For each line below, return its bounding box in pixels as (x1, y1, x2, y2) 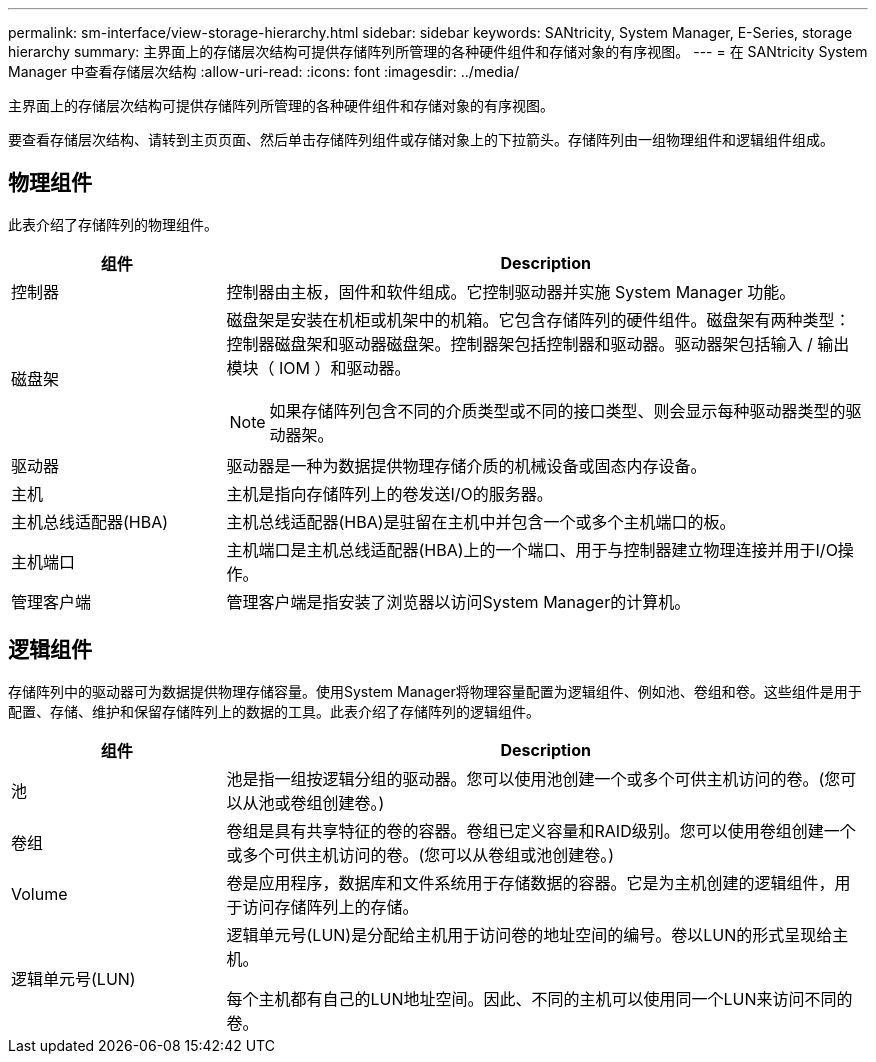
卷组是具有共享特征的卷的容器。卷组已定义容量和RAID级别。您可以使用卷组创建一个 (226, 820, 856, 841)
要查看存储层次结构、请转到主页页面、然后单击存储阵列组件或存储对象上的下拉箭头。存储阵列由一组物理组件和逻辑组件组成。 (8, 131, 834, 148)
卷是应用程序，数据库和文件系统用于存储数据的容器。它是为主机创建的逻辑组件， (226, 872, 835, 893)
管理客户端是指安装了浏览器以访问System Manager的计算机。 (226, 591, 691, 612)
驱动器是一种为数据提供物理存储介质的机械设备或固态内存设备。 (226, 455, 707, 476)
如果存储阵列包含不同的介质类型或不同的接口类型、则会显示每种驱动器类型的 (269, 400, 846, 421)
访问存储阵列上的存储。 (242, 896, 419, 917)
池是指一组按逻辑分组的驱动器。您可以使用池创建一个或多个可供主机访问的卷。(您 (226, 768, 841, 789)
